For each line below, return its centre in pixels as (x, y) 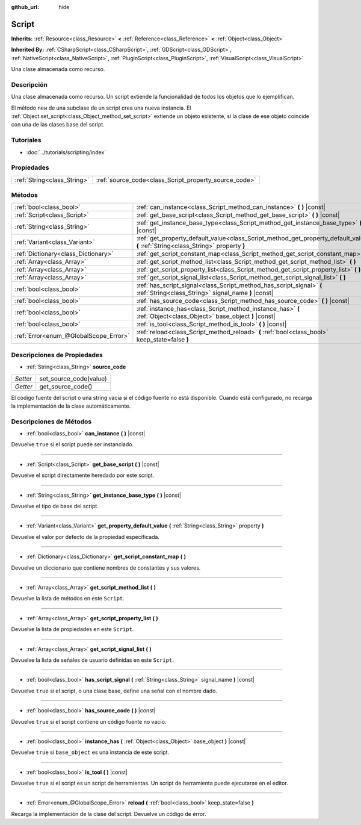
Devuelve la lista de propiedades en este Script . (73, 629)
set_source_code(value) (73, 378)
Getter (24, 387)
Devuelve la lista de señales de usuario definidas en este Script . (92, 660)
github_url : (25, 7)
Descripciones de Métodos (51, 422)
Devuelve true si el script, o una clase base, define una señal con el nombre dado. (114, 691)
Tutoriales (26, 140)
